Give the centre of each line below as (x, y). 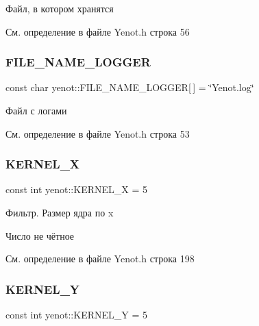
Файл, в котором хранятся (60, 8)
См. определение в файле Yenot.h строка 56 (98, 31)
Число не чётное (40, 235)
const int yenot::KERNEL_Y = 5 (76, 314)
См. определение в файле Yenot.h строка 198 (100, 259)
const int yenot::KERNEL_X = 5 (76, 189)
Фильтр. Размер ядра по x (60, 212)
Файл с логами (36, 110)
